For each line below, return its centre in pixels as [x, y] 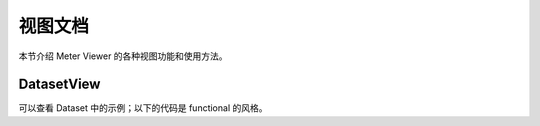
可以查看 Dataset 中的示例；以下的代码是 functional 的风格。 [143, 108]
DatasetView [59, 84]
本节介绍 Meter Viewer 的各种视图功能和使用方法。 [123, 56]
